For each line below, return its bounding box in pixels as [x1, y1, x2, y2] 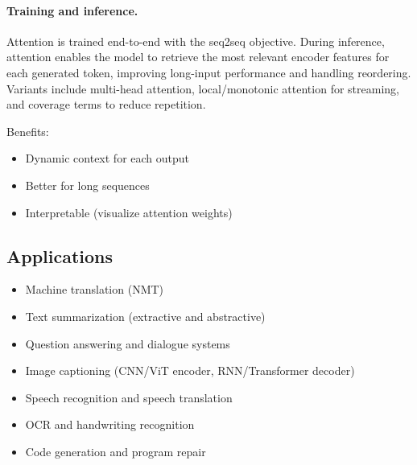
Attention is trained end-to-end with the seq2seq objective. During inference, [6, 32, 385, 49]
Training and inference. [6, 2, 138, 19]
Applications [6, 243, 114, 268]
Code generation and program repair [25, 442, 206, 459]
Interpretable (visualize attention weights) [25, 204, 233, 220]
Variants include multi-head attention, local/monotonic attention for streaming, [6, 80, 399, 97]
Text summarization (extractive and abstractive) [25, 307, 266, 324]
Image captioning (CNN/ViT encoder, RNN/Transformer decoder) [25, 362, 355, 379]
